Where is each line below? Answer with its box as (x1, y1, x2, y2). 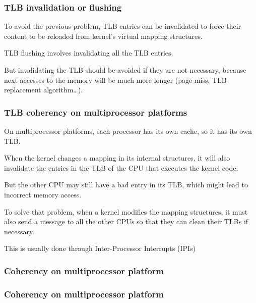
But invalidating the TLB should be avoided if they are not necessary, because (4, 65, 246, 75)
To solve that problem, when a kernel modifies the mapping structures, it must (4, 206, 248, 217)
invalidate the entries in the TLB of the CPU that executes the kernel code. (4, 162, 238, 173)
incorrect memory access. (4, 189, 82, 199)
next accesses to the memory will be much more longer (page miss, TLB (4, 74, 227, 85)
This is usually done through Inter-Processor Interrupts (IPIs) (4, 243, 196, 254)
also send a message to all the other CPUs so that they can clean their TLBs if (4, 216, 248, 227)
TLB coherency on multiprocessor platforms (4, 106, 187, 118)
